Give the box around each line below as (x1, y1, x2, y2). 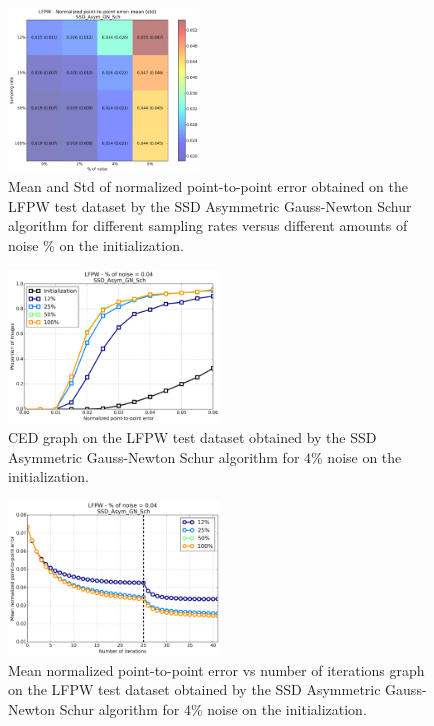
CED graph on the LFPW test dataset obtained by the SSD (8, 427, 377, 448)
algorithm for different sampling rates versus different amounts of (8, 215, 408, 236)
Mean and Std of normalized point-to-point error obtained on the (8, 176, 408, 197)
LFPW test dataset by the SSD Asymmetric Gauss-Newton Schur (8, 195, 412, 216)
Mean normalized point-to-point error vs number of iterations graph (8, 659, 425, 680)
